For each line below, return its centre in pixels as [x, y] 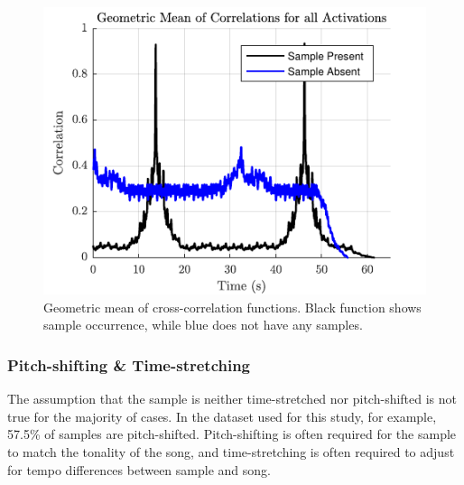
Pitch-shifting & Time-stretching [129, 364]
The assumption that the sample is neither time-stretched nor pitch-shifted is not [232, 399]
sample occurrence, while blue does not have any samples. [203, 325]
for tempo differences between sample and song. [139, 469]
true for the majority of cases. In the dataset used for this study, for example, [222, 416]
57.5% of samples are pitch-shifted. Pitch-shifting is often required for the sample [232, 434]
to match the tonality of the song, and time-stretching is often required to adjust [231, 452]
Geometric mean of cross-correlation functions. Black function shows [232, 307]
